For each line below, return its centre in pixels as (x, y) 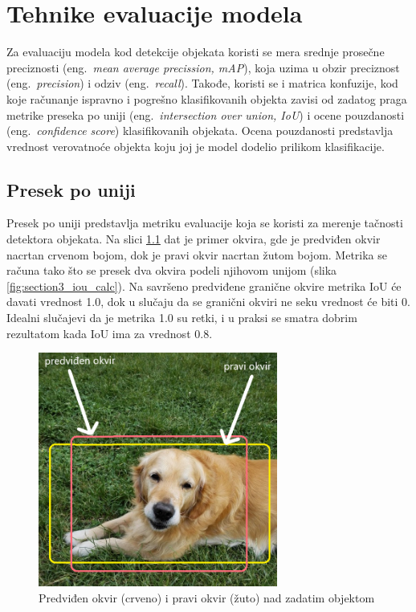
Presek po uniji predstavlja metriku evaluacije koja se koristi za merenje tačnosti (205, 223)
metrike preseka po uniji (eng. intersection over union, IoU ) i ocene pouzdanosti (206, 114)
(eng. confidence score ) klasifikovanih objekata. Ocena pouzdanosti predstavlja (200, 131)
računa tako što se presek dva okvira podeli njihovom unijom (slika (172, 270)
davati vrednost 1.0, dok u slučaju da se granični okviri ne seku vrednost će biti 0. (209, 302)
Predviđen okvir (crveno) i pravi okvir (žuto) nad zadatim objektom (207, 597)
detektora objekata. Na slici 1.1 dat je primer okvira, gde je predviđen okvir (194, 239)
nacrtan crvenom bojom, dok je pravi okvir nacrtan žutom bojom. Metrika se (197, 254)
